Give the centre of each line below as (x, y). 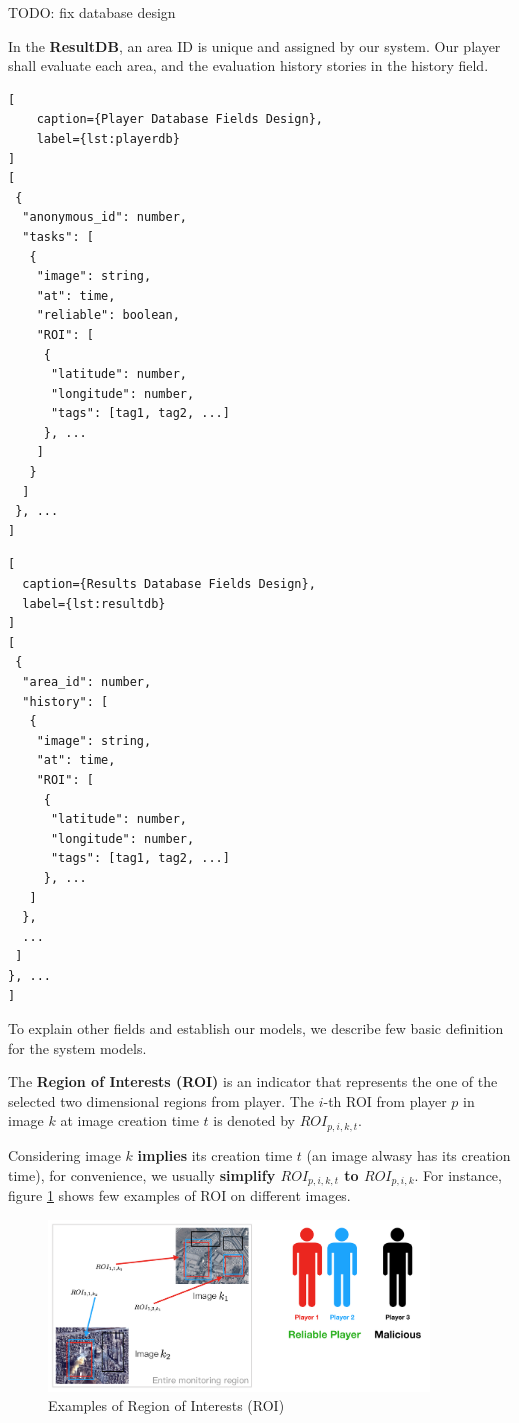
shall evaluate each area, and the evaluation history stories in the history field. (248, 65)
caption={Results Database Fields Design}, (169, 584)
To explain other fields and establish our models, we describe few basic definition (256, 1028)
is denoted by (254, 1120)
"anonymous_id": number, (104, 217)
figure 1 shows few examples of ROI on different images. (179, 1194)
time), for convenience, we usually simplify (142, 1174)
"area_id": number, (87, 682)
